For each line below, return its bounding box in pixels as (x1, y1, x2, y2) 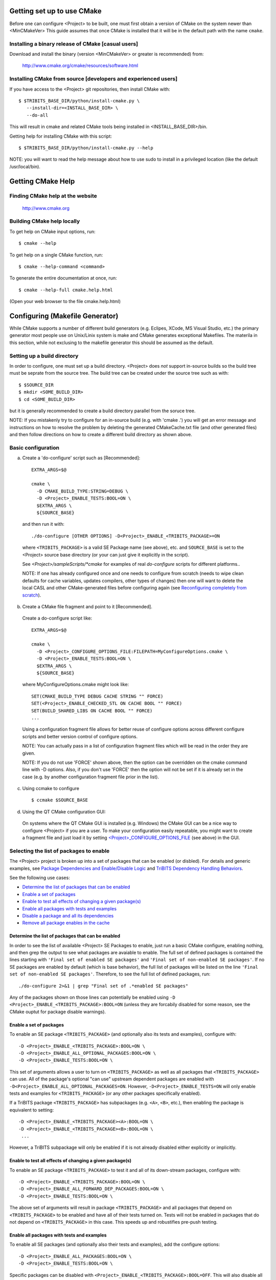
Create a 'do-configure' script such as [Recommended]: (22, 455, 141, 461)
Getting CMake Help (9, 177, 75, 185)
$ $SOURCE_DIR (18, 382, 54, 388)
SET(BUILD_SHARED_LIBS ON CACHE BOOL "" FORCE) (31, 708, 153, 714)
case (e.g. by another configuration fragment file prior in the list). (22, 774, 159, 780)
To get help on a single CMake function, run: (9, 251, 103, 258)
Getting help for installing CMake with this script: (9, 133, 112, 139)
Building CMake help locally (9, 218, 80, 225)
